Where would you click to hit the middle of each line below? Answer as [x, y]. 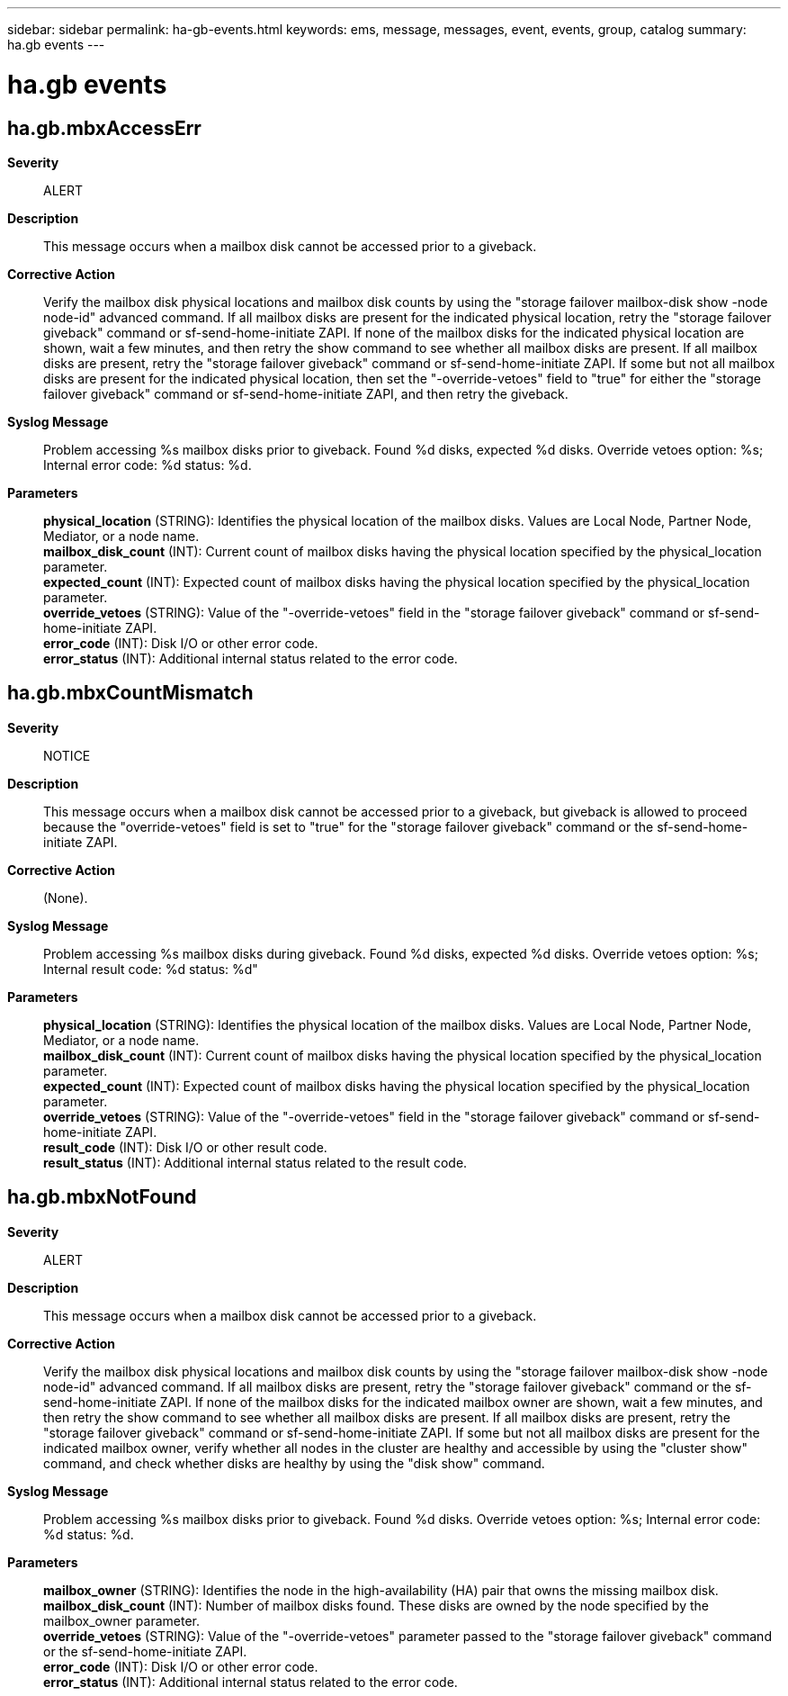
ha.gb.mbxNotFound [102, 1197]
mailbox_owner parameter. [121, 1620]
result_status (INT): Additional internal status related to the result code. [255, 1162]
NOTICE [67, 755]
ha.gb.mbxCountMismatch [130, 693]
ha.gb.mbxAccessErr [104, 128]
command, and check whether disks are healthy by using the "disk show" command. [294, 1463]
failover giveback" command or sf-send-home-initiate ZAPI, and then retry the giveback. [306, 393]
